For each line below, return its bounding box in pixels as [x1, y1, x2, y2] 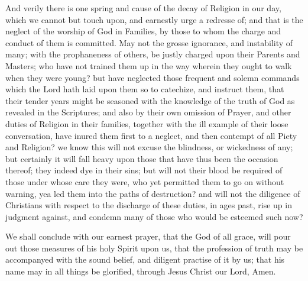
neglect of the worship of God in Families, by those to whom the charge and [5, 25, 281, 37]
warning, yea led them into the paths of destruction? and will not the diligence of [5, 187, 300, 199]
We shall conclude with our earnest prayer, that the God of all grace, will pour [5, 230, 291, 243]
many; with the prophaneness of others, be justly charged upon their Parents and [5, 48, 300, 60]
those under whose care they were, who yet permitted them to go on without [5, 175, 284, 188]
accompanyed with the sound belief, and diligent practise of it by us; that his [5, 253, 285, 266]
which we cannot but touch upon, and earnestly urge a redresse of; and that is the [5, 13, 303, 25]
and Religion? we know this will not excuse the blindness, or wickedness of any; [5, 141, 293, 153]
